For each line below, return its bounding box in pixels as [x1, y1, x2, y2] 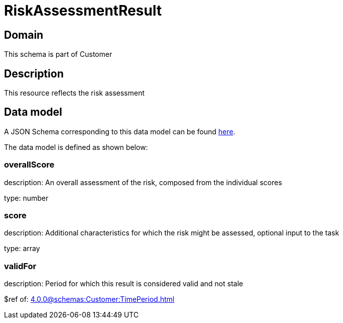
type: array [4, 244, 40, 253]
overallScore [4, 159, 55, 170]
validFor [4, 261, 37, 271]
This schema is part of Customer [4, 50, 112, 59]
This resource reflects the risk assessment [4, 89, 145, 98]
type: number [4, 193, 49, 202]
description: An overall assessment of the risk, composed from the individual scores [4, 178, 282, 187]
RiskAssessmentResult [4, 2, 162, 19]
